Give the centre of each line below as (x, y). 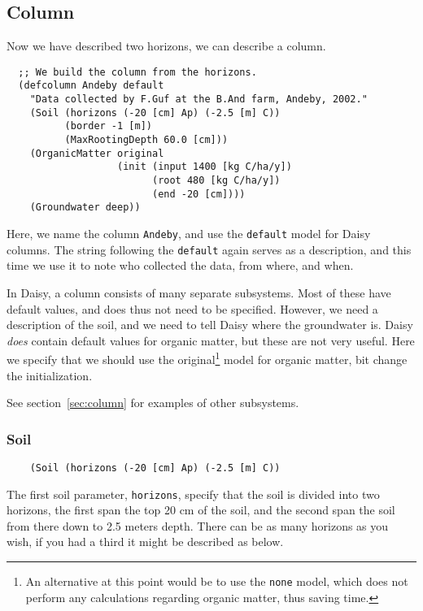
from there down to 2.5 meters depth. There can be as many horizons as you (198, 525)
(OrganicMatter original (97, 153)
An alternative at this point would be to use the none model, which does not (217, 581)
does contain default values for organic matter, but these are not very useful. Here (211, 340)
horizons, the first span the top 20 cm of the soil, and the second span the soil (201, 510)
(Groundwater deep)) (85, 208)
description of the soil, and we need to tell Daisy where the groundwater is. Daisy (210, 325)
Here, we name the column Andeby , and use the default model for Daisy (189, 234)
